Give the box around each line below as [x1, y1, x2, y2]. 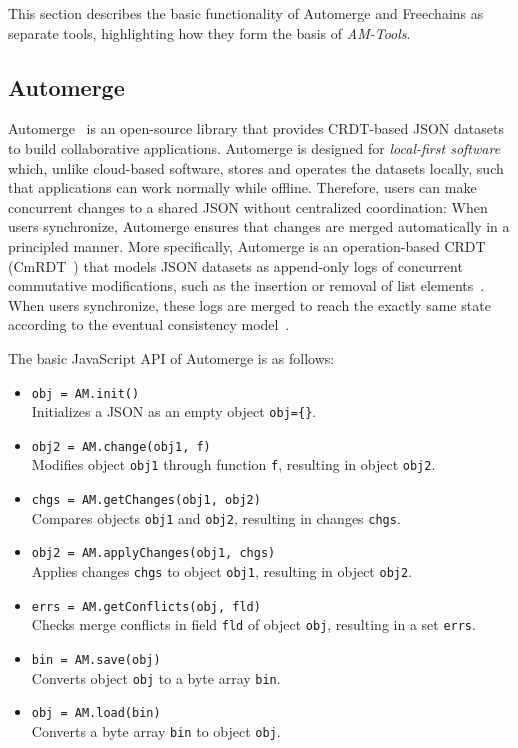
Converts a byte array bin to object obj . [31, 721, 281, 742]
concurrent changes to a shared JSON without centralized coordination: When [8, 196, 488, 217]
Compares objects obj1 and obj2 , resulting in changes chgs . [31, 507, 401, 528]
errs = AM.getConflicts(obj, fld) [31, 599, 261, 614]
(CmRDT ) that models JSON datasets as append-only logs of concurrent [8, 255, 463, 276]
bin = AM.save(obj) [31, 653, 161, 668]
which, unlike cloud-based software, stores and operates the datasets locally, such [8, 157, 504, 178]
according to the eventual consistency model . [8, 314, 290, 335]
